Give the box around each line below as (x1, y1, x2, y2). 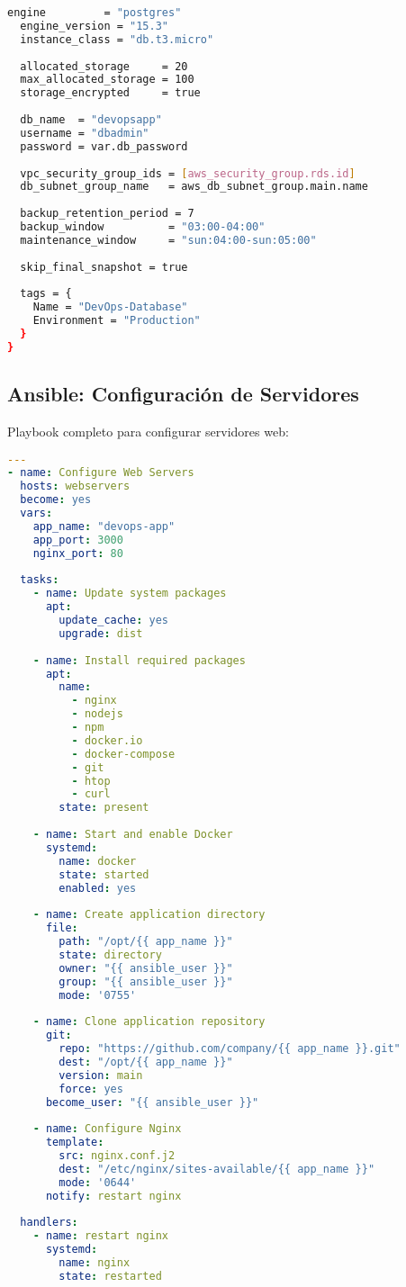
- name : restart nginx (32, 1229, 169, 1243)
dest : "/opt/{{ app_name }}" (59, 1055, 233, 1068)
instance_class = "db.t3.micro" (20, 32, 214, 46)
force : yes (59, 1082, 123, 1095)
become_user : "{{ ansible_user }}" (45, 1095, 259, 1109)
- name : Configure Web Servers (7, 466, 194, 480)
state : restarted (59, 1269, 162, 1282)
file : (45, 922, 78, 935)
